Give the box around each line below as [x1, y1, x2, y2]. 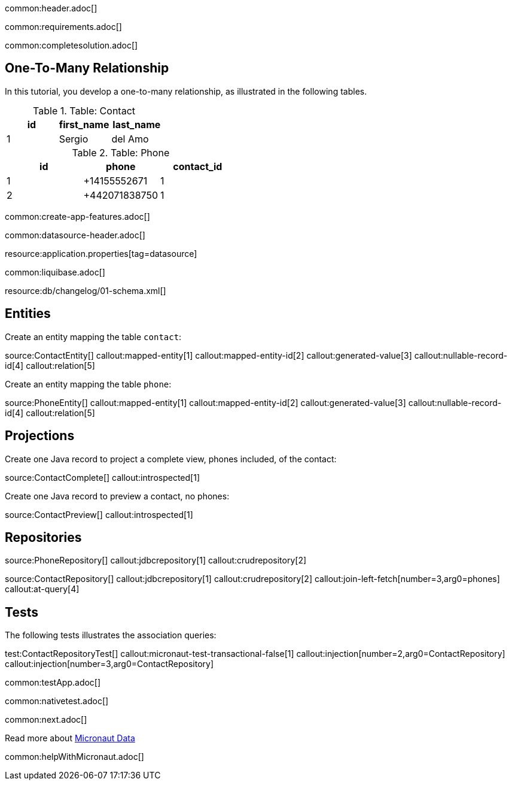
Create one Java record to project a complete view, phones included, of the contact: [5, 453, 337, 464]
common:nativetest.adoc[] [5, 696, 109, 707]
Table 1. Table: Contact [33, 104, 136, 117]
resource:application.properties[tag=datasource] [5, 248, 197, 259]
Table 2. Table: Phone [72, 146, 170, 159]
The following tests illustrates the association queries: [5, 630, 217, 641]
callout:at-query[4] [5, 584, 80, 595]
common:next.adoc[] [5, 714, 87, 725]
